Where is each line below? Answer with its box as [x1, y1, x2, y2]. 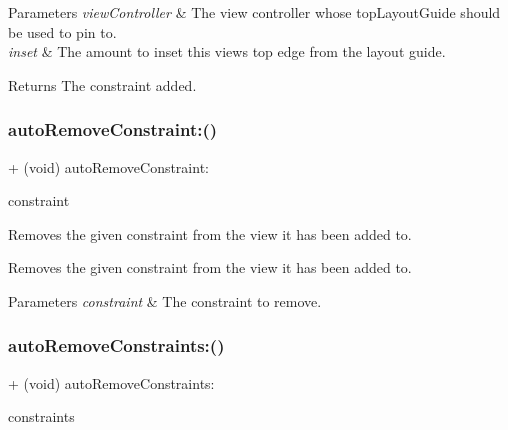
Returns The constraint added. [8, 74, 197, 95]
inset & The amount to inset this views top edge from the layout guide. [8, 41, 446, 62]
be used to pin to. [8, 21, 117, 42]
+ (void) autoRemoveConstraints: [8, 372, 215, 393]
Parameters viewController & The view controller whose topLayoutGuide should [8, 2, 501, 22]
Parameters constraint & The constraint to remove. [8, 290, 322, 311]
